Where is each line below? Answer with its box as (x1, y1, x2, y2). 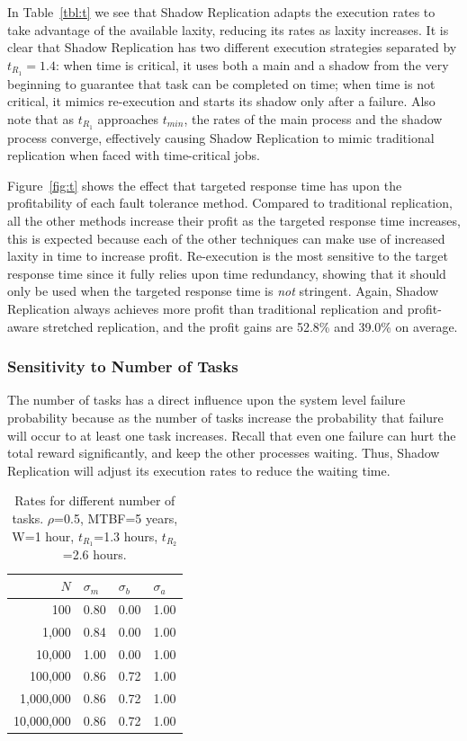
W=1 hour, (12, 526, 75, 545)
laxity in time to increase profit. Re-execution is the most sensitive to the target (7, 246, 448, 265)
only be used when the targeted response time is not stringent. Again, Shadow (7, 281, 439, 300)
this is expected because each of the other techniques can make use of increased (7, 228, 445, 247)
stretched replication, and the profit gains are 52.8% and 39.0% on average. (42, 317, 458, 335)
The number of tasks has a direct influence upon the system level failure (7, 390, 406, 409)
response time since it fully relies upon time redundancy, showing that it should (7, 263, 446, 282)
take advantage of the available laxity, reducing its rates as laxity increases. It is (7, 20, 449, 39)
